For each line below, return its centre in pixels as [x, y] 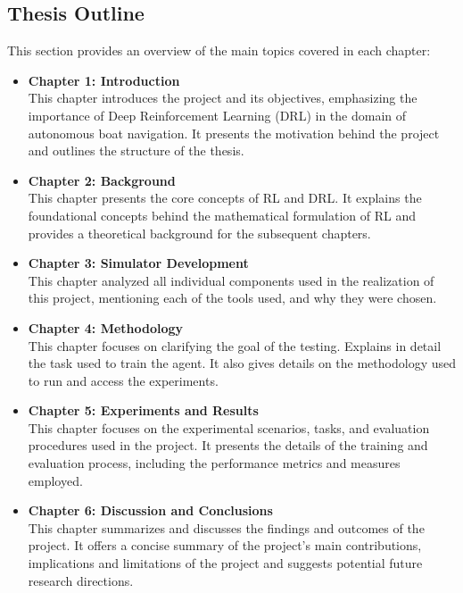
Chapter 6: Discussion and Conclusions [150, 510]
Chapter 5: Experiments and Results [143, 410]
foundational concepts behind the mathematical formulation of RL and [222, 215]
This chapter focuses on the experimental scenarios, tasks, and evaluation [229, 427]
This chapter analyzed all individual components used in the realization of [231, 280]
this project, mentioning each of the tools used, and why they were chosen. [232, 298]
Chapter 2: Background [102, 180]
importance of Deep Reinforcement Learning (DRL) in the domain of [217, 115]
